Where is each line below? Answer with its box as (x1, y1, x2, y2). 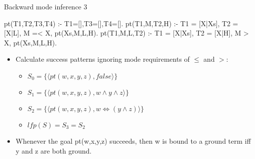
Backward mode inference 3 (4, 1, 87, 11)
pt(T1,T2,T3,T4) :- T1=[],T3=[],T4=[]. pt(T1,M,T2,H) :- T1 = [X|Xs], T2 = (4, 18, 238, 28)
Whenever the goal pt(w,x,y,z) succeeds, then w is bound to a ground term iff (15, 135, 251, 146)
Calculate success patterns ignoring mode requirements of (15, 54, 190, 64)
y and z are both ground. (15, 145, 92, 156)
